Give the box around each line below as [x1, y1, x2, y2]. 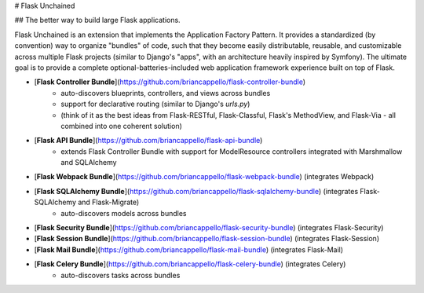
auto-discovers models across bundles [60, 208, 187, 218]
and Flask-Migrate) [77, 197, 140, 207]
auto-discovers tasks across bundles [60, 270, 181, 280]
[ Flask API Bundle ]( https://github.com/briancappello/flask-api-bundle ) [34, 136, 263, 145]
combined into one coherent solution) [60, 121, 182, 130]
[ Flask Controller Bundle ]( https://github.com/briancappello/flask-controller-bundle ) [34, 77, 306, 86]
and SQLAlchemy [60, 158, 117, 167]
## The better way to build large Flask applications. [14, 16, 181, 25]
